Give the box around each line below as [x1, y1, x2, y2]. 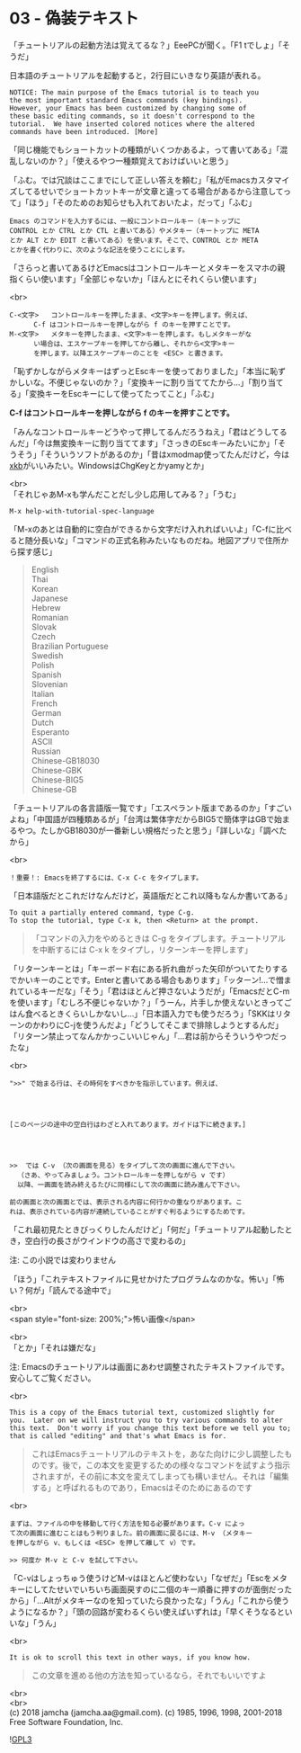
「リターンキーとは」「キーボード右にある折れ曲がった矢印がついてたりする [9, 963, 288, 974]
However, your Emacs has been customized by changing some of [9, 103, 247, 112]
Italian [31, 688, 55, 699]
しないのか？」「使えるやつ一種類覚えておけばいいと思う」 [16, 155, 234, 166]
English [31, 564, 59, 575]
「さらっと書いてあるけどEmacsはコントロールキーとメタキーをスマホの [9, 262, 278, 273]
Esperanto [31, 726, 70, 738]
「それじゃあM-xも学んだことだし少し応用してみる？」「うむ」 [9, 488, 241, 499]
